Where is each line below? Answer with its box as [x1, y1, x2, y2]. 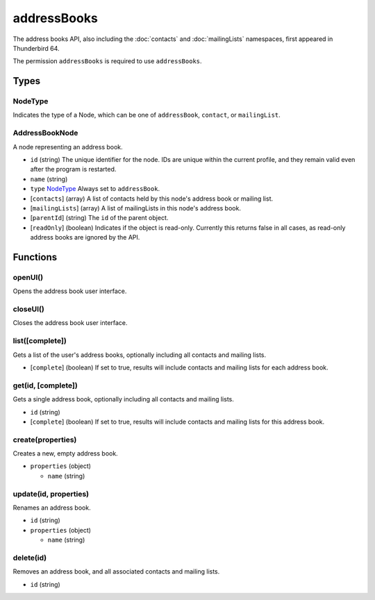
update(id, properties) [12, 489, 90, 499]
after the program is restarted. [30, 165, 117, 174]
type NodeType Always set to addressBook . [30, 185, 160, 193]
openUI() [12, 272, 44, 282]
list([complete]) [12, 336, 67, 346]
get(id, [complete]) [12, 381, 78, 390]
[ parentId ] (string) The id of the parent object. [30, 214, 169, 222]
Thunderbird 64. [12, 44, 60, 52]
